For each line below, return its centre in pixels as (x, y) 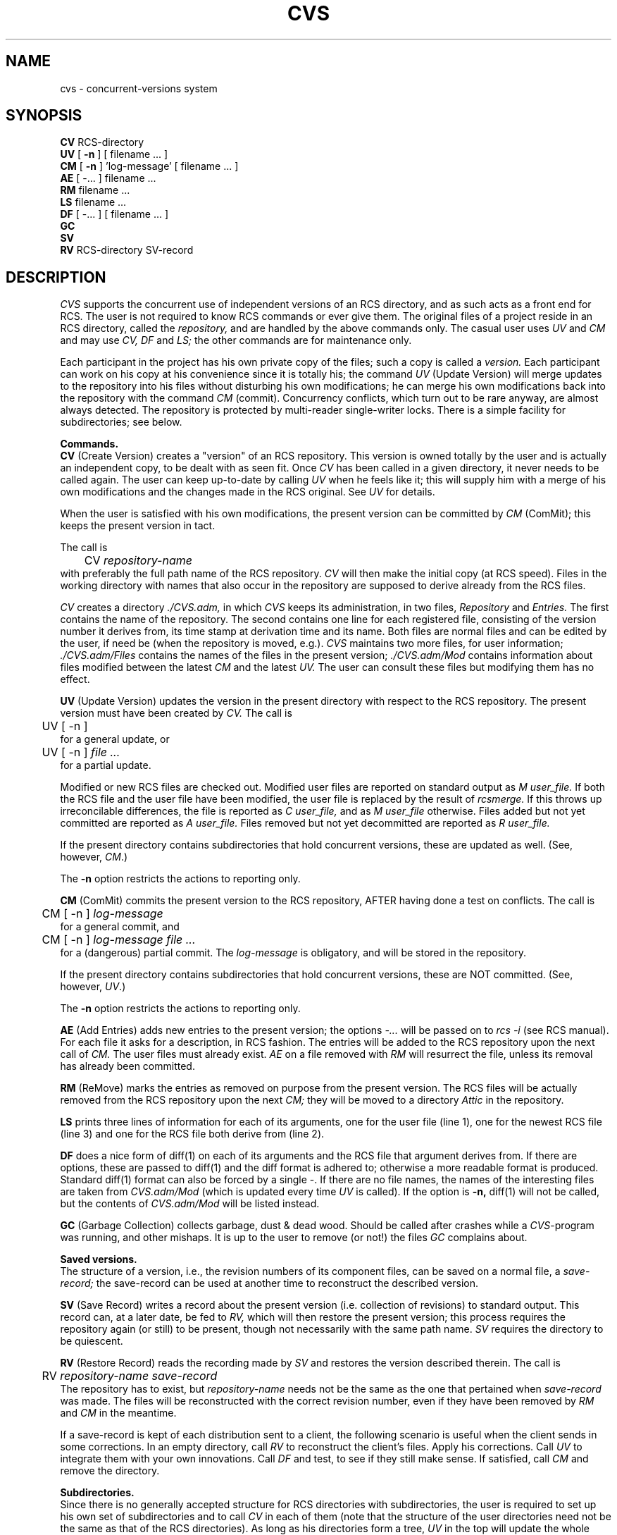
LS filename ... (93, 202)
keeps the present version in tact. (138, 526)
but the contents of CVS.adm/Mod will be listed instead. (190, 1204)
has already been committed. (127, 1066)
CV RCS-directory (102, 142)
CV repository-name (138, 561)
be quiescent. (92, 1341)
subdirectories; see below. (121, 422)
